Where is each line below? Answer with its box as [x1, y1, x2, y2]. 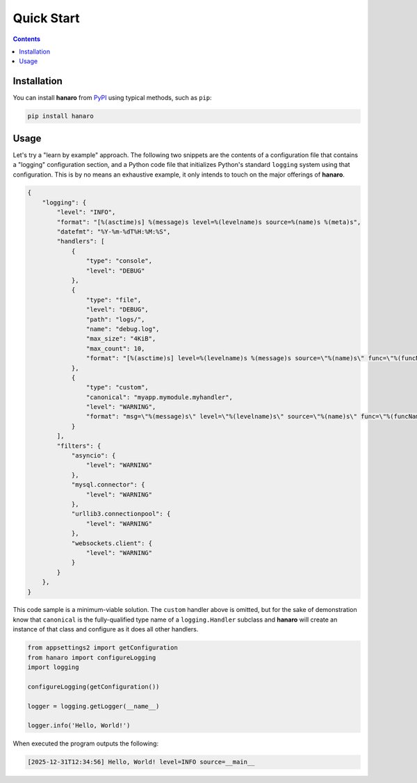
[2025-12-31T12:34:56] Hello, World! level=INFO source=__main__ [27, 758, 255, 766]
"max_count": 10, [85, 344, 145, 353]
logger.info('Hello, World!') [27, 722, 131, 729]
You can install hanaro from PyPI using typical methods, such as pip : [13, 94, 212, 102]
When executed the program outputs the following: [13, 739, 159, 748]
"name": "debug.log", [85, 325, 160, 333]
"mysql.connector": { [71, 481, 145, 489]
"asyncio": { [71, 452, 116, 460]
